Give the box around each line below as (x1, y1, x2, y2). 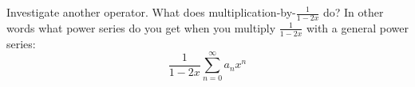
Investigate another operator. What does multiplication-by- (6, 4, 296, 20)
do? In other (322, 4, 384, 20)
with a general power (306, 19, 409, 36)
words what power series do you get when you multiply (6, 19, 276, 36)
